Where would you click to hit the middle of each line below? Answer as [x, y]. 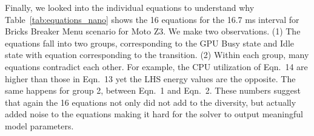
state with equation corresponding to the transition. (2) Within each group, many [157, 55]
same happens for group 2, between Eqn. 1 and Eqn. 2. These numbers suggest [153, 90]
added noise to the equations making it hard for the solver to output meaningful [154, 114]
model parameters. [39, 125]
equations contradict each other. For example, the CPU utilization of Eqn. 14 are [156, 66]
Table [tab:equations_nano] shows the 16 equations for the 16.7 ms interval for [152, 19]
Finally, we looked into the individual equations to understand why [130, 7]
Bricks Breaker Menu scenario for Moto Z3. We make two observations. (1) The [153, 31]
